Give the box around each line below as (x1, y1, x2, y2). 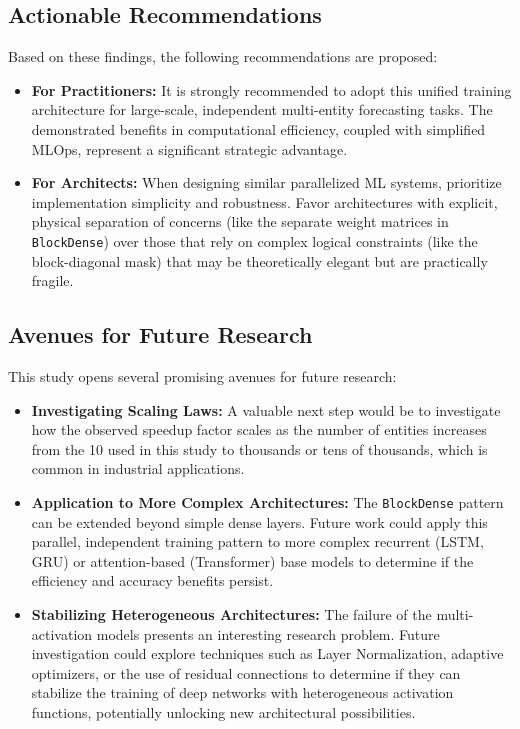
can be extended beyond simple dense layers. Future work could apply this (31, 511, 488, 532)
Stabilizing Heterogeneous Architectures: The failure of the (31, 604, 432, 624)
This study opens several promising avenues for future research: (8, 366, 397, 386)
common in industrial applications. (31, 458, 245, 479)
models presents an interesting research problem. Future (96, 623, 440, 644)
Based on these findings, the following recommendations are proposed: (8, 46, 438, 67)
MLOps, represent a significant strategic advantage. (31, 138, 348, 159)
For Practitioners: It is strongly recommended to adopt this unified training (31, 79, 512, 100)
